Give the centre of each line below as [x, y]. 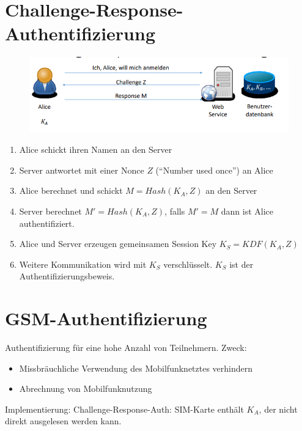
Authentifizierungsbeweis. [67, 276]
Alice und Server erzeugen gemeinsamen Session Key [118, 244]
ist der [241, 264]
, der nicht [278, 409]
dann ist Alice [247, 211]
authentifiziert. [47, 223]
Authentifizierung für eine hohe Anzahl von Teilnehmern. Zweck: [126, 348]
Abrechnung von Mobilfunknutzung [86, 389]
